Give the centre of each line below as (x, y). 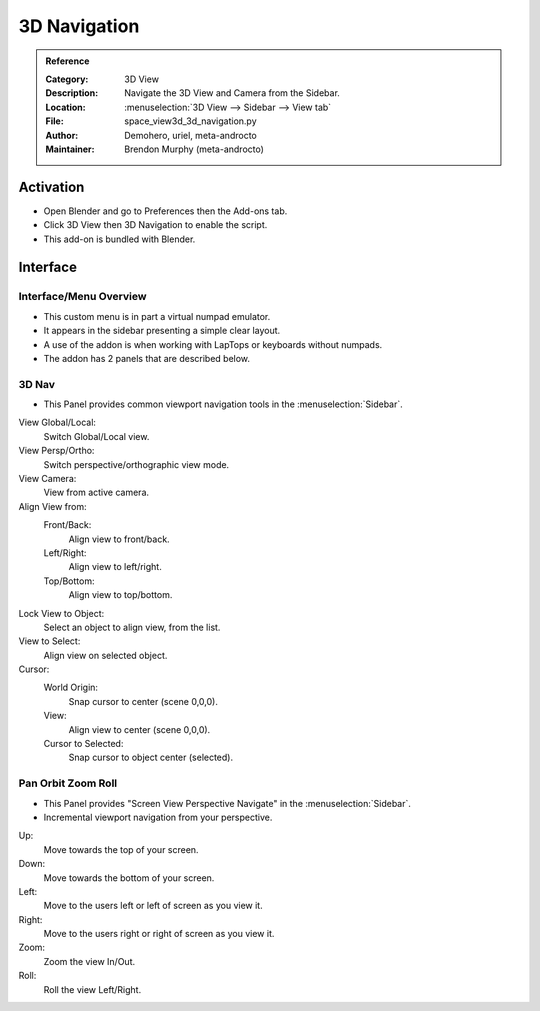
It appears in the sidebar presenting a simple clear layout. (162, 331)
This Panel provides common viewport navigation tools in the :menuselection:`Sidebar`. (223, 404)
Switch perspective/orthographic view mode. (136, 464)
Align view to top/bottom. (120, 595)
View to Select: (49, 641)
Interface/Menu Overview (82, 297)
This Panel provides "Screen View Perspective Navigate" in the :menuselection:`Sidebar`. (227, 803)
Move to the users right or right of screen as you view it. (159, 934)
